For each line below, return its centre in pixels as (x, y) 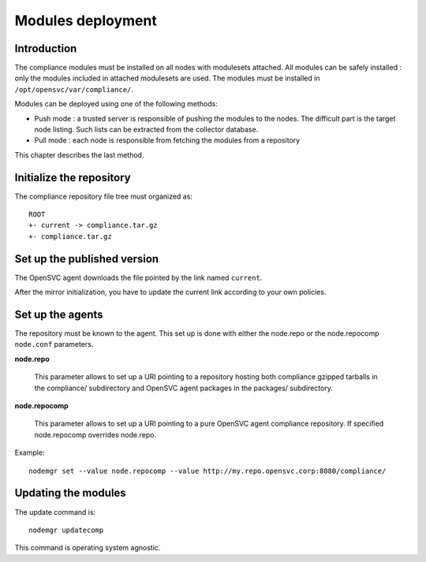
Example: (30, 452)
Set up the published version (87, 259)
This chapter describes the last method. (79, 154)
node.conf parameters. (54, 344)
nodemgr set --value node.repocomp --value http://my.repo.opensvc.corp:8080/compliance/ (207, 471)
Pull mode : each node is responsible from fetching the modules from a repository (167, 140)
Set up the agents (59, 314)
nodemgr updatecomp (66, 530)
